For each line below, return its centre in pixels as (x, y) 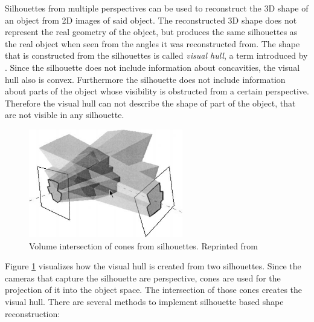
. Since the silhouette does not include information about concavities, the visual (152, 67)
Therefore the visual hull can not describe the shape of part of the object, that (150, 103)
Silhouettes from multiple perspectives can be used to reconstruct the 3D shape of (157, 8)
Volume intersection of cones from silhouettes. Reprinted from (144, 245)
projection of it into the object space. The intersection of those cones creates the (154, 290)
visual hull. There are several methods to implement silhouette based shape (144, 302)
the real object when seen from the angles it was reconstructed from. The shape (152, 43)
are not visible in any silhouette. (65, 115)
